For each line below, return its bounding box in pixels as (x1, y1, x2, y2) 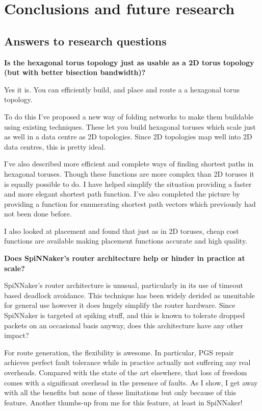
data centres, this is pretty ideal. (4, 141, 106, 152)
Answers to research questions (4, 33, 167, 49)
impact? (4, 330, 29, 341)
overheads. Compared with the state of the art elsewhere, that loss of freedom (4, 367, 247, 378)
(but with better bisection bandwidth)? (4, 67, 146, 78)
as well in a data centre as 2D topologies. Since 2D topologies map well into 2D (4, 131, 252, 142)
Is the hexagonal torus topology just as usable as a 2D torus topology (4, 57, 254, 67)
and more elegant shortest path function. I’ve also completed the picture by (4, 188, 240, 199)
